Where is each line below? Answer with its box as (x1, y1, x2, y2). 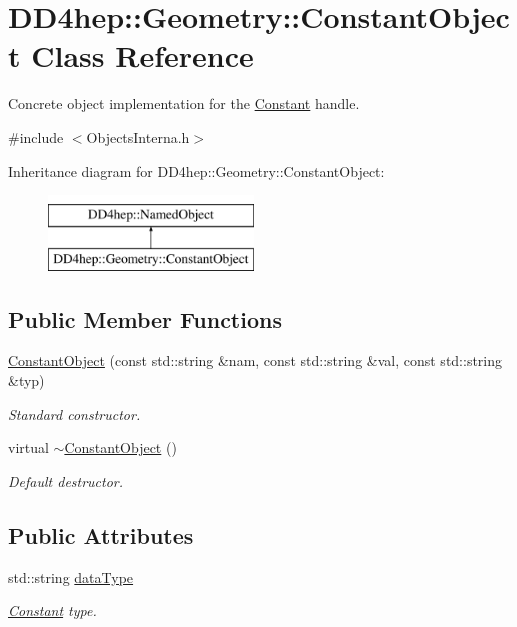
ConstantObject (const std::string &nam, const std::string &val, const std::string (8, 350, 503, 371)
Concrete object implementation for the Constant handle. (8, 93, 360, 114)
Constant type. (8, 600, 97, 621)
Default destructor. (8, 470, 124, 491)
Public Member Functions (8, 303, 282, 334)
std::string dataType (8, 566, 134, 587)
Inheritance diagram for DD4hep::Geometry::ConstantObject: (8, 160, 385, 181)
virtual (8, 437, 49, 458)
